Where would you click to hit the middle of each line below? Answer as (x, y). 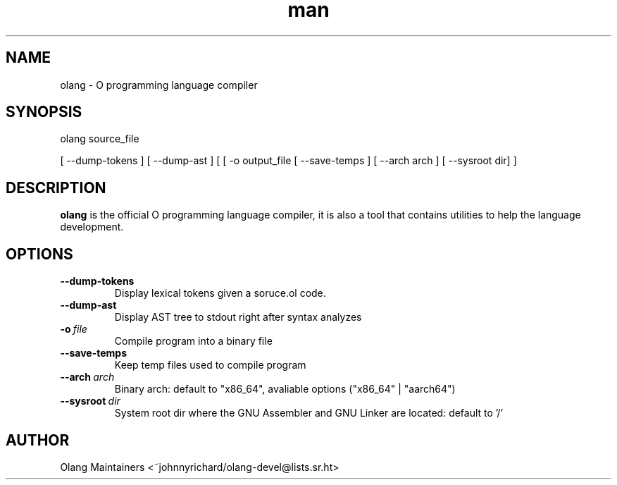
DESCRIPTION (56, 188)
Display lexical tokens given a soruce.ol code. (220, 293)
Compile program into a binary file (193, 341)
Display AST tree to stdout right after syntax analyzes (238, 317)
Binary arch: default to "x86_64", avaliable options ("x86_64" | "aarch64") (285, 389)
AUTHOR (38, 440)
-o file (74, 329)
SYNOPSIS (44, 112)
